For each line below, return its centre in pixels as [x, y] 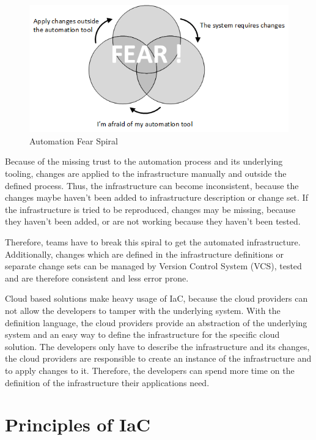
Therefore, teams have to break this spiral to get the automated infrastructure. [153, 242]
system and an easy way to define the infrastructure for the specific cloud [142, 334]
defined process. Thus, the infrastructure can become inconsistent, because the [152, 185]
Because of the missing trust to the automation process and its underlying [144, 161]
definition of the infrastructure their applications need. [107, 382]
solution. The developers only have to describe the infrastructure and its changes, [157, 346]
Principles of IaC [78, 424]
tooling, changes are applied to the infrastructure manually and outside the [146, 173]
